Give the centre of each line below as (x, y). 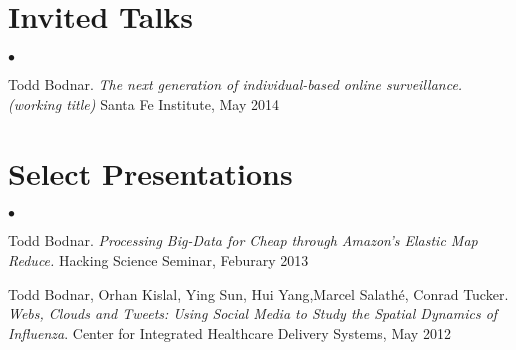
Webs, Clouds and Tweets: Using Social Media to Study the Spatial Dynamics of (253, 313)
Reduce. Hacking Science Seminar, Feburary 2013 (158, 260)
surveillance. (424, 84)
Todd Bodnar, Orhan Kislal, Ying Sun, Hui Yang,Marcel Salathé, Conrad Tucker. (258, 293)
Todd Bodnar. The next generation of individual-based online (195, 84)
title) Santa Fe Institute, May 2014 (172, 103)
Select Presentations (150, 172)
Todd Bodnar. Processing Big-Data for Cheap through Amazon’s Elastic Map (243, 240)
